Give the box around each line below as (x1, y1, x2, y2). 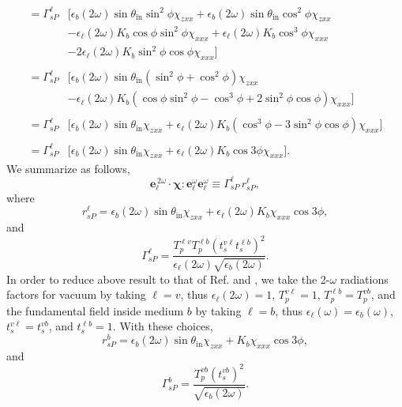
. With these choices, (112, 318, 213, 334)
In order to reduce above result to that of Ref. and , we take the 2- (6, 270, 330, 287)
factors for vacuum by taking (6, 286, 146, 303)
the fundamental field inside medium (6, 302, 184, 318)
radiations (340, 270, 389, 287)
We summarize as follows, (6, 160, 130, 176)
